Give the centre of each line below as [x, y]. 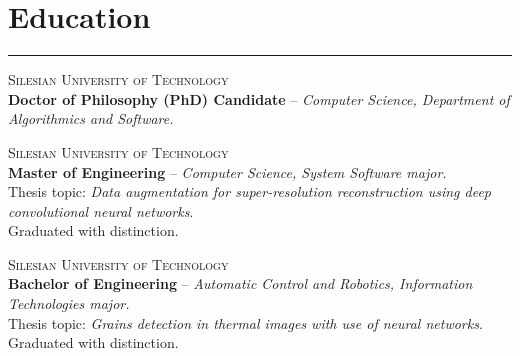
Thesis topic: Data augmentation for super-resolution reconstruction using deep [250, 191]
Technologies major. [69, 303]
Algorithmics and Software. [91, 118]
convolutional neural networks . [101, 210]
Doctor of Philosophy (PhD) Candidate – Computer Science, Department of [259, 98]
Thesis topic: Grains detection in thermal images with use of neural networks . [245, 322]
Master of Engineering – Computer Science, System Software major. [227, 171]
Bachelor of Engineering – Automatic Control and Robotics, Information [240, 283]
